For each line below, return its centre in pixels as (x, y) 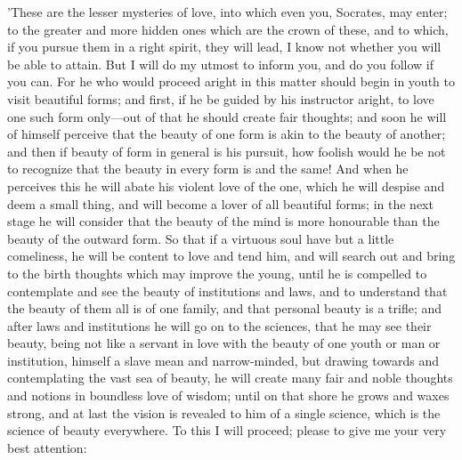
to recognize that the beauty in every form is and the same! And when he (208, 169)
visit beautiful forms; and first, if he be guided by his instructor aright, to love (221, 98)
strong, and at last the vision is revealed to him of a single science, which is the (224, 412)
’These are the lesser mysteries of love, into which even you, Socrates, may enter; (227, 12)
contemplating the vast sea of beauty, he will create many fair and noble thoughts (230, 378)
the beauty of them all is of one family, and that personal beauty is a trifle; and (225, 308)
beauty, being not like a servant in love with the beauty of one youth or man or (224, 343)
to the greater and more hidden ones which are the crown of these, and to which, (228, 29)
